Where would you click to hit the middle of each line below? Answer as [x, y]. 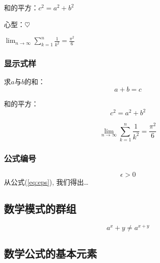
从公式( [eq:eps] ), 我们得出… [46, 182]
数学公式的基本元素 [50, 253]
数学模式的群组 [40, 209]
